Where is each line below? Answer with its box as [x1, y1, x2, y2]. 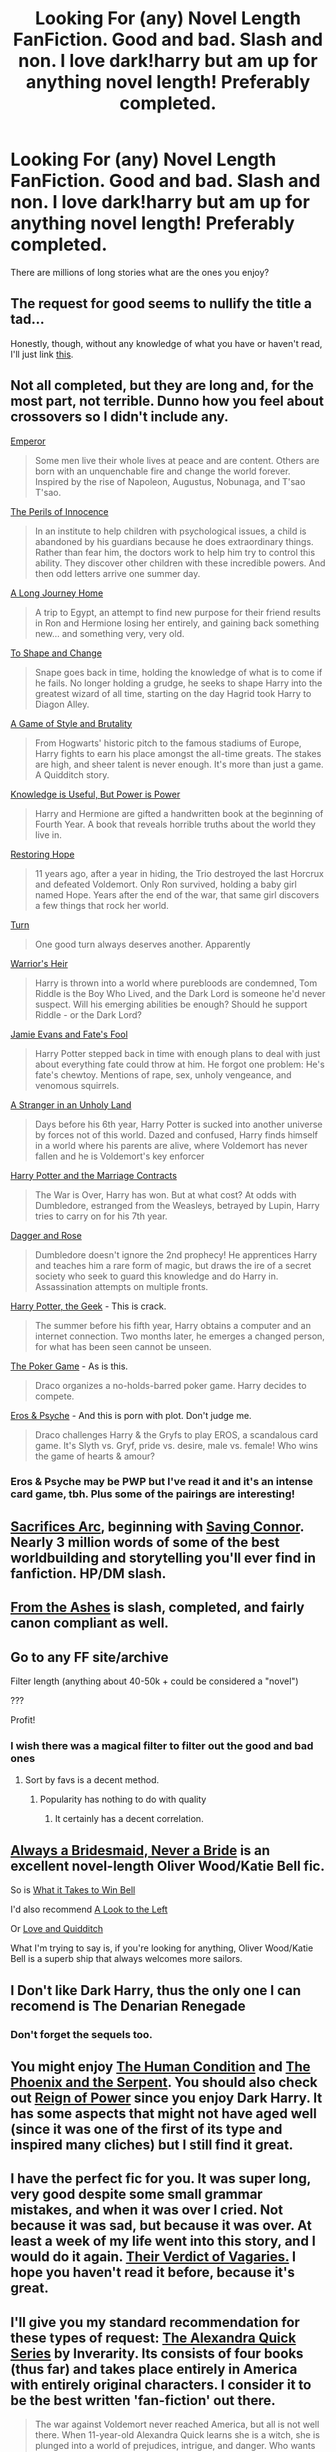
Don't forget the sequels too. [10, 2027, 153, 2041]
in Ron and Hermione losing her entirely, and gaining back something [34, 617, 320, 629]
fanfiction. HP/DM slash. [10, 1565, 167, 1582]
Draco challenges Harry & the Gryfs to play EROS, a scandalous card [34, 1428, 319, 1441]
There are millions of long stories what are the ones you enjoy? [10, 266, 270, 278]
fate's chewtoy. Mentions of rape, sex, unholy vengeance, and [34, 1068, 292, 1081]
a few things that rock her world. [34, 899, 170, 911]
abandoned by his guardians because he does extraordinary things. [34, 535, 314, 547]
